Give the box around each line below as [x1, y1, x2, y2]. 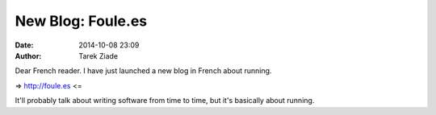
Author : [15, 51, 42, 60]
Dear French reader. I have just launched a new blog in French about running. [15, 66, 272, 76]
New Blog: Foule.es [15, 12, 148, 30]
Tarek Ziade [78, 51, 119, 60]
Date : [15, 40, 34, 50]
